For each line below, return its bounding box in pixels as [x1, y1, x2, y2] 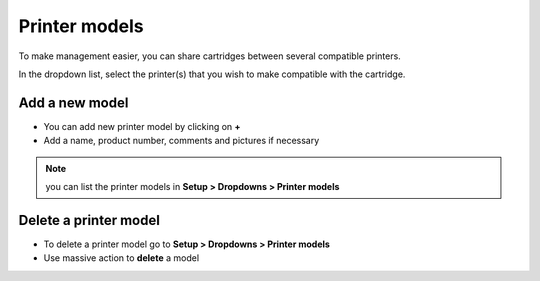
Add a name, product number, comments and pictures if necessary [43, 135, 320, 147]
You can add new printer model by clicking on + [43, 120, 241, 132]
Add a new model [18, 94, 129, 111]
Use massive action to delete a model [43, 252, 200, 264]
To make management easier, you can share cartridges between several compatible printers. [18, 50, 402, 62]
